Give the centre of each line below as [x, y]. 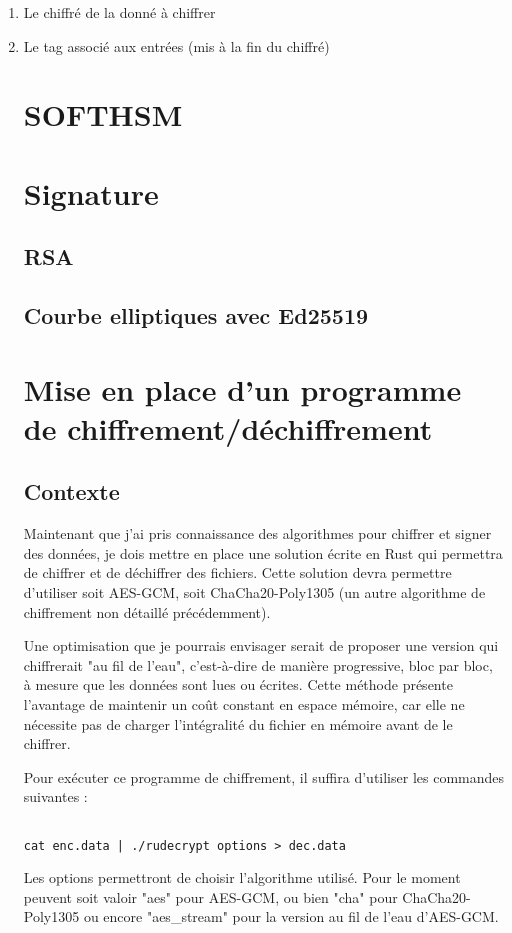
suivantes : [55, 796]
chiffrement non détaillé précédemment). [147, 611]
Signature [91, 192]
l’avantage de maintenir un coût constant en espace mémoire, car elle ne [244, 704]
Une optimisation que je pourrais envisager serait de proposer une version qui [261, 645]
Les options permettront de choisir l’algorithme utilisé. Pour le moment [242, 877]
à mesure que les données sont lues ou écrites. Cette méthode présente [238, 684]
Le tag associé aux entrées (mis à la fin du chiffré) [176, 45]
